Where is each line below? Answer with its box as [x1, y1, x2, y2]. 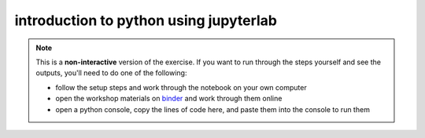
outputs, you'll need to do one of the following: [35, 68, 187, 78]
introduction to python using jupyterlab [14, 12, 277, 29]
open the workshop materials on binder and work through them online [55, 94, 283, 103]
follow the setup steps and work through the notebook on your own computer [55, 82, 307, 92]
